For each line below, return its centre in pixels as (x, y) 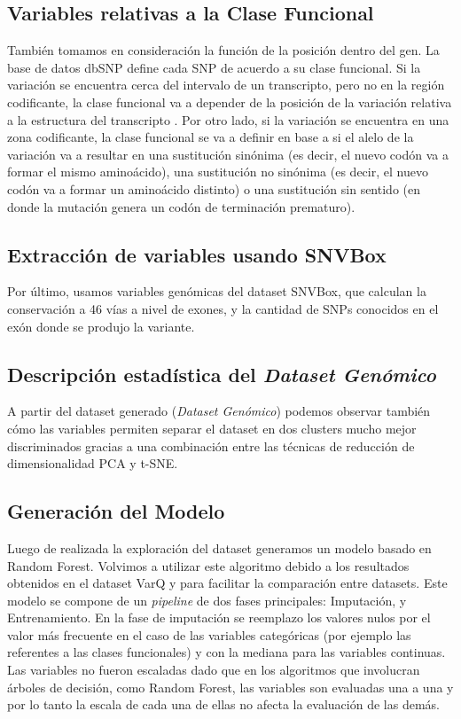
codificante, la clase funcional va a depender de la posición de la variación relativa (230, 102)
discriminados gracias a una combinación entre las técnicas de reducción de (211, 445)
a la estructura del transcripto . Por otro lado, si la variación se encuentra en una (228, 119)
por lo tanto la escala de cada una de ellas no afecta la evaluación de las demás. (223, 704)
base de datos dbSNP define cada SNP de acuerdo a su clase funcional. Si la (214, 67)
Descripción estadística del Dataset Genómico (222, 374)
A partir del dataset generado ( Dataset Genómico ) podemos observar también (219, 411)
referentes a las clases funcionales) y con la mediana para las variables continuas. (227, 652)
